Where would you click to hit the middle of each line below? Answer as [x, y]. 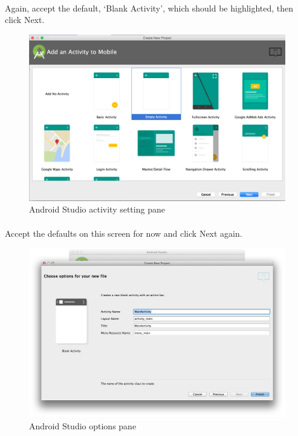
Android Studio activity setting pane [97, 209]
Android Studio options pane [83, 426]
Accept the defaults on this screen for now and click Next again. [124, 233]
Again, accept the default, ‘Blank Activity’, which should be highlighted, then [149, 8]
